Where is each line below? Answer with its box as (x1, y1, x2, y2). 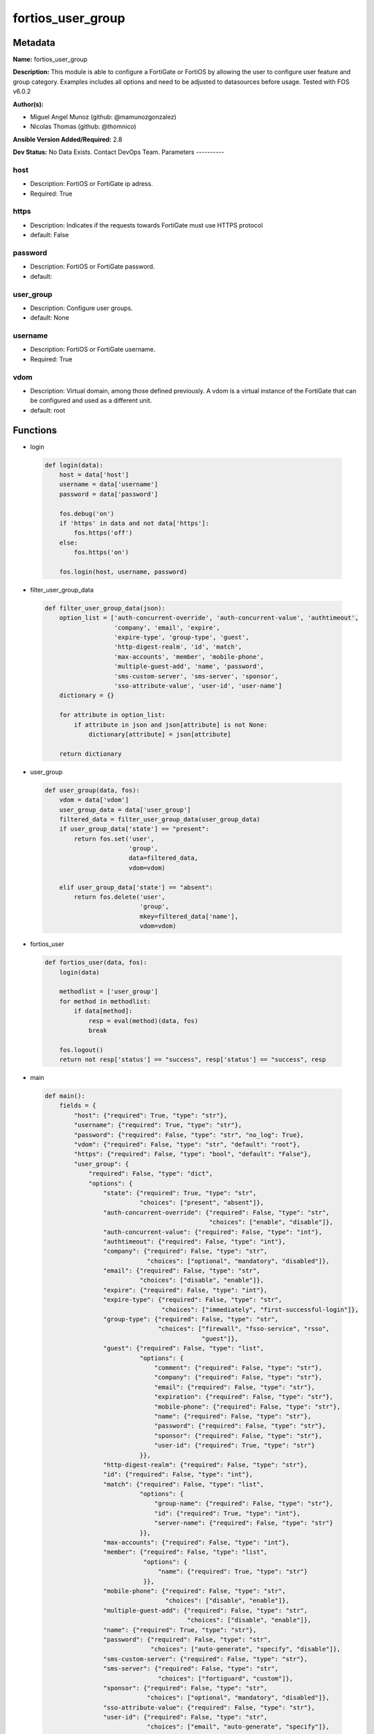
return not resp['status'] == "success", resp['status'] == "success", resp (59, 1056, 326, 1064)
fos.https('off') (73, 529, 133, 537)
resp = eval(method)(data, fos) (88, 1017, 199, 1024)
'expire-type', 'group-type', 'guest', (114, 633, 249, 642)
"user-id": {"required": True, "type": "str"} (154, 1441, 315, 1450)
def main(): (44, 1092, 86, 1100)
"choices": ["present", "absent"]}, (139, 1199, 265, 1207)
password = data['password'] (59, 490, 159, 498)
